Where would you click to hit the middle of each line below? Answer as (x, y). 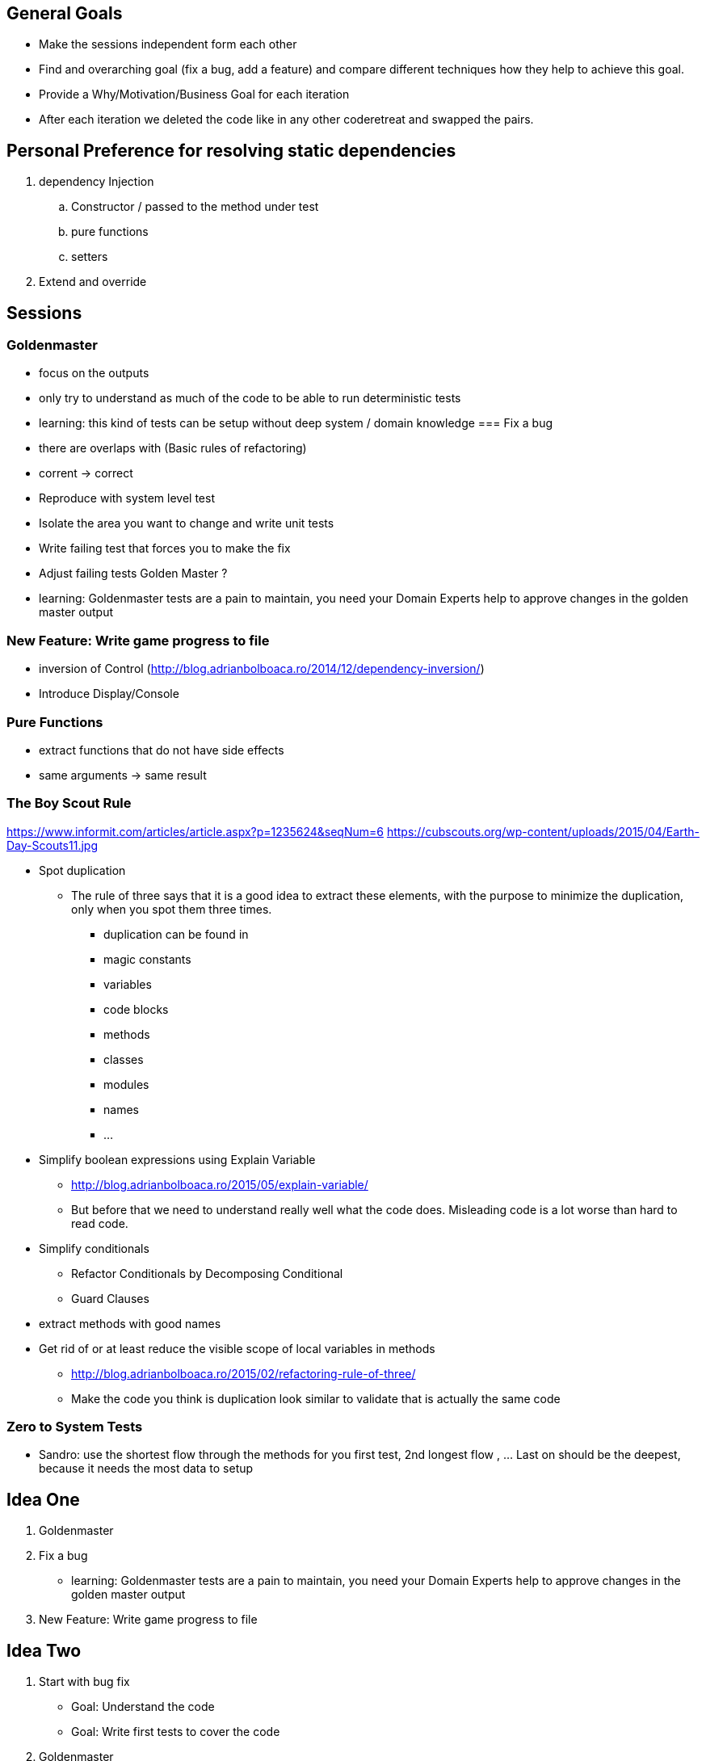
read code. (100, 1223)
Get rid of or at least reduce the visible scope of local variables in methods (237, 1348)
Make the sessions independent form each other (168, 44)
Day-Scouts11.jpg (52, 845)
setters (90, 257)
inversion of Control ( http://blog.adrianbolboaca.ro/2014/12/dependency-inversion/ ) (262, 669)
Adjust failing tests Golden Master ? (133, 574)
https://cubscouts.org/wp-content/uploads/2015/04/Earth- (543, 831)
